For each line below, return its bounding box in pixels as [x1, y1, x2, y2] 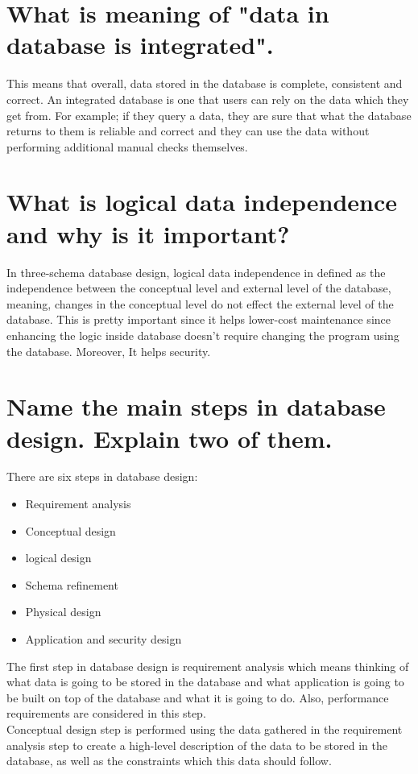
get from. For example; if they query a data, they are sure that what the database [6, 106, 412, 123]
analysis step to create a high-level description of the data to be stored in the [6, 736, 387, 753]
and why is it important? [6, 217, 290, 250]
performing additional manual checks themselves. [6, 138, 248, 155]
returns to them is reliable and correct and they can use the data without [6, 122, 370, 139]
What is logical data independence [6, 185, 398, 218]
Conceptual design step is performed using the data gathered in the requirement [6, 721, 403, 737]
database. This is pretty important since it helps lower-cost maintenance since [6, 311, 391, 328]
